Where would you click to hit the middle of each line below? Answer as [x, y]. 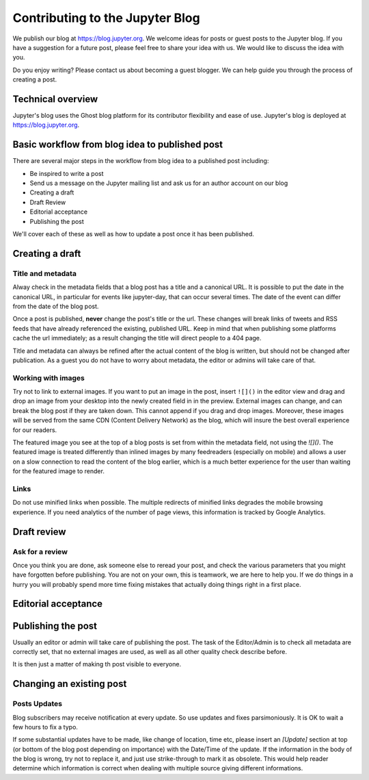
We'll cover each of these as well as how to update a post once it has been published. [133, 234]
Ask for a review [40, 551]
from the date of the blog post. [56, 306]
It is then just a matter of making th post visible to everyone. [97, 664]
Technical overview [55, 99]
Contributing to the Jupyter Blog [107, 18]
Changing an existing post [70, 684]
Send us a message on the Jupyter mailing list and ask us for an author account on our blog [159, 183]
